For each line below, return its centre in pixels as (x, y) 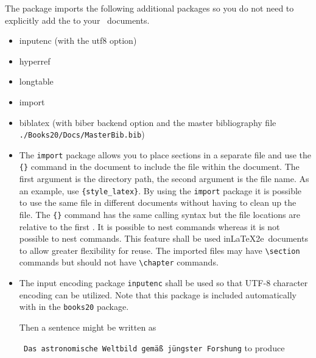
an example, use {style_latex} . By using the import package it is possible (160, 190)
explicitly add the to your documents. (77, 20)
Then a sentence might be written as (88, 327)
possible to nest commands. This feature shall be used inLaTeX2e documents (163, 238)
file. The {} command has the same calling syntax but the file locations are (160, 214)
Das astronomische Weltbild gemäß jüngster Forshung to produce (154, 347)
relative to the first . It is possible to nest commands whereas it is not (149, 226)
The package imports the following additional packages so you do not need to (149, 8)
